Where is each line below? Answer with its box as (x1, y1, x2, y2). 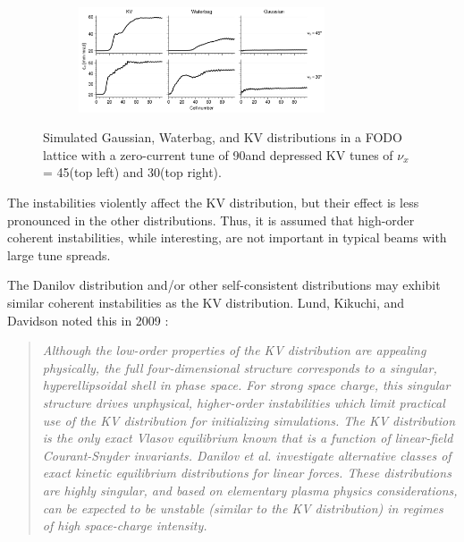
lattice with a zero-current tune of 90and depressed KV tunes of (43, 145, 393, 164)
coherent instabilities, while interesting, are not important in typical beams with (7, 228, 447, 247)
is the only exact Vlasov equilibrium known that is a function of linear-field (42, 428, 453, 447)
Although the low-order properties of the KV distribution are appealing (42, 341, 426, 360)
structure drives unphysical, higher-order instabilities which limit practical (42, 394, 445, 412)
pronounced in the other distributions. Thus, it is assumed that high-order (7, 210, 415, 229)
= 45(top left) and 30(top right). (43, 163, 222, 182)
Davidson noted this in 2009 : (7, 310, 169, 329)
